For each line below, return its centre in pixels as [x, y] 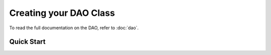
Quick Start [27, 42]
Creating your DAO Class [62, 13]
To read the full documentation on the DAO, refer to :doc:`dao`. [74, 28]
